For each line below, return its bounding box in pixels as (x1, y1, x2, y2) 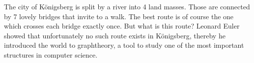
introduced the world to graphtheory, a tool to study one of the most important (4, 40, 244, 50)
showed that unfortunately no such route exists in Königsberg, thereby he (4, 30, 226, 40)
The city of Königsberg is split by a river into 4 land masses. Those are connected (4, 1, 250, 11)
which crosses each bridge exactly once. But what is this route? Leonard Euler (4, 21, 240, 31)
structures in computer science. (4, 49, 98, 60)
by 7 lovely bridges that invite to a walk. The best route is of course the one (4, 11, 234, 21)
